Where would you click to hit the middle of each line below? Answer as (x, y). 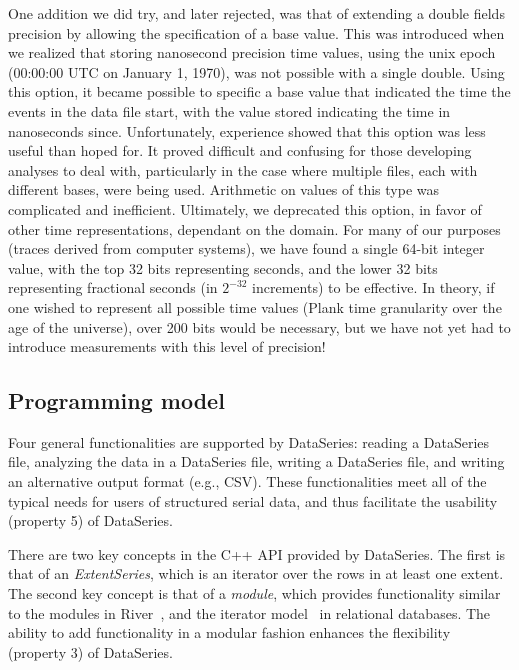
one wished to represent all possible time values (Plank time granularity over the (255, 306)
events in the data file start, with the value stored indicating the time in (229, 110)
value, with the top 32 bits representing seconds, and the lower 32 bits (223, 267)
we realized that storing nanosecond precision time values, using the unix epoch (252, 52)
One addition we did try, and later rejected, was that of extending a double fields (256, 13)
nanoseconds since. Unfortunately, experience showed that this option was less (247, 130)
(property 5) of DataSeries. (90, 520)
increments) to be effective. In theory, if (373, 287)
